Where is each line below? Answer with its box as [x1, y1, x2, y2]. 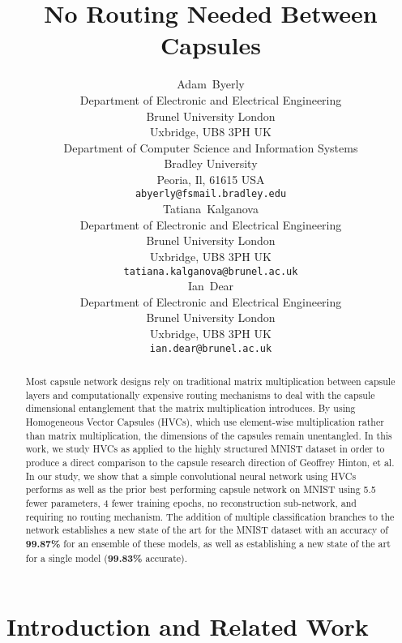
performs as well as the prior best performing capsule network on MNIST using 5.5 [25, 482, 376, 496]
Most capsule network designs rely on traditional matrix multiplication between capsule [25, 374, 396, 388]
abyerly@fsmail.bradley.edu [135, 188, 287, 200]
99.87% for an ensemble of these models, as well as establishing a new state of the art [25, 536, 391, 551]
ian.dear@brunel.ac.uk [149, 342, 272, 354]
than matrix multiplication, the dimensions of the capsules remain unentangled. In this [25, 428, 392, 442]
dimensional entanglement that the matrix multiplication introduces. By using [25, 401, 356, 415]
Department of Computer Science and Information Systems [63, 139, 358, 156]
